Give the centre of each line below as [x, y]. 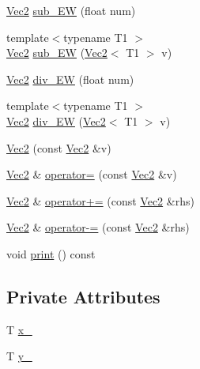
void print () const [51, 253]
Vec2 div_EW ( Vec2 [56, 120]
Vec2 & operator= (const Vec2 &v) [92, 174]
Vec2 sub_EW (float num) [71, 10]
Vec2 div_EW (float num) [70, 79]
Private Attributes [83, 296]
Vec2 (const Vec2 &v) [59, 147]
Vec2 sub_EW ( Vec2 [57, 53]
